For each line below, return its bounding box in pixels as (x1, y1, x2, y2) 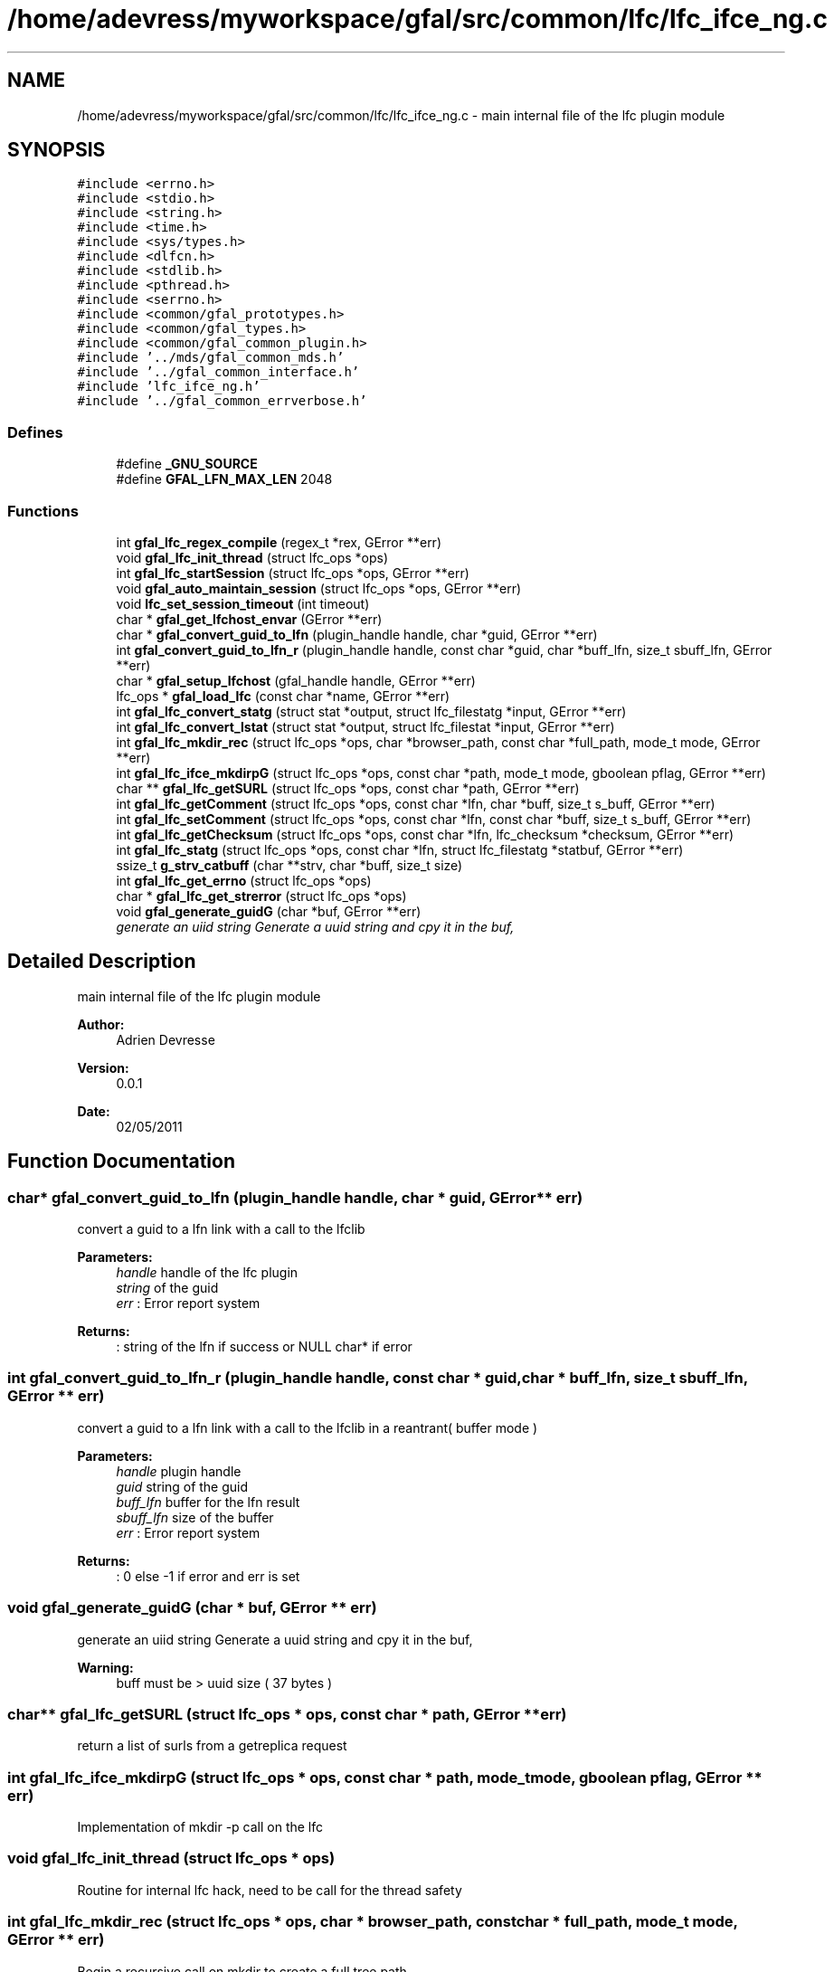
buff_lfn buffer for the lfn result (116, 1493, 300, 1510)
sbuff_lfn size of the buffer (116, 1509, 274, 1525)
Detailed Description (7, 950, 196, 973)
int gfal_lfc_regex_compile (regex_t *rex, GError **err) (116, 534, 441, 550)
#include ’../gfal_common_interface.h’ (77, 365, 360, 380)
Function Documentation (7, 1150, 235, 1173)
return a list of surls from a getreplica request (77, 1738, 347, 1754)
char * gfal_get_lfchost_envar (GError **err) (116, 611, 383, 627)
